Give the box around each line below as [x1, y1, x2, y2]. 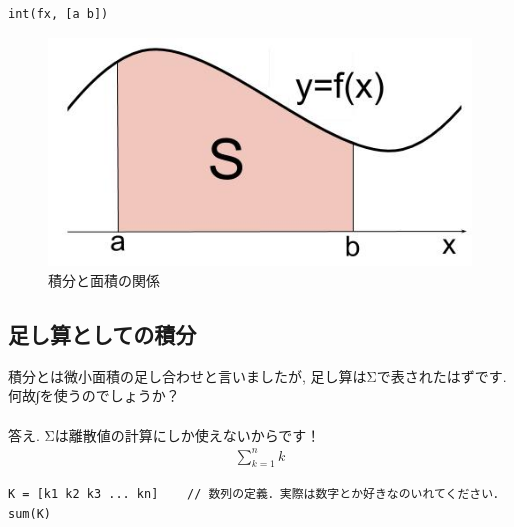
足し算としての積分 [8, 318, 197, 349]
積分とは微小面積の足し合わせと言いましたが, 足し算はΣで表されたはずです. [8, 365, 507, 386]
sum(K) [8, 507, 51, 522]
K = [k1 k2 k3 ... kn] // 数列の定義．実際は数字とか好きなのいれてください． [8, 487, 505, 502]
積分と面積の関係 [48, 269, 160, 290]
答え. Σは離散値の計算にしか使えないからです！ [8, 424, 321, 445]
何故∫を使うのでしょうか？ [8, 385, 180, 406]
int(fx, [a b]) [8, 7, 109, 21]
